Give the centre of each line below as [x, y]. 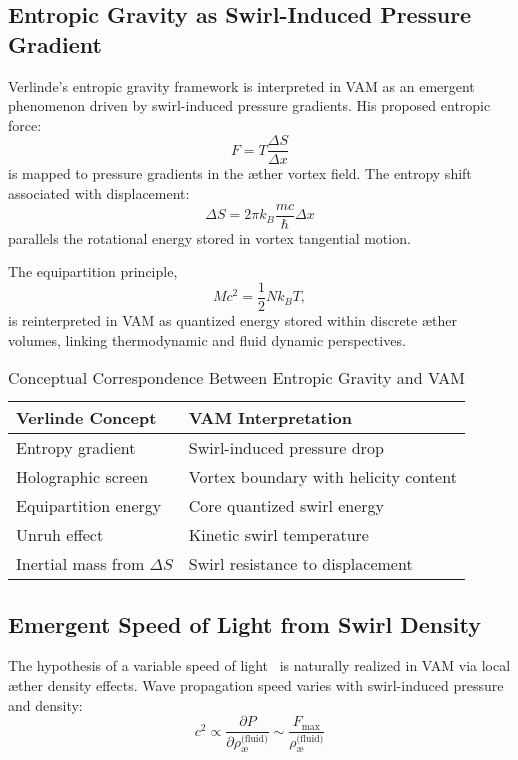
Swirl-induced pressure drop [286, 448]
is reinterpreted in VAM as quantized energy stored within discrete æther [232, 319]
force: [25, 124]
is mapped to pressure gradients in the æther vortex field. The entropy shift [240, 173]
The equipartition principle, [93, 271]
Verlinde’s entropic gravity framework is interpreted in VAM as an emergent [241, 85]
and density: [45, 704]
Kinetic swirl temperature [278, 535]
